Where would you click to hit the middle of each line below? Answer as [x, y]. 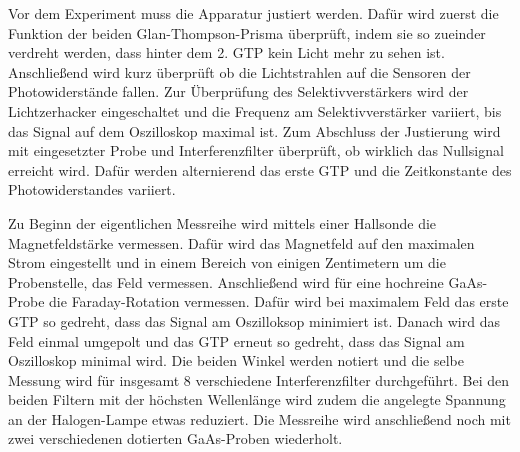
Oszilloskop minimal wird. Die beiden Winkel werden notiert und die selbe [236, 360]
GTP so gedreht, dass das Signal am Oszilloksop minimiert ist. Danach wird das [254, 320]
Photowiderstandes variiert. [92, 189]
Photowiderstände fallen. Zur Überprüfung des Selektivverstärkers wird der [238, 91]
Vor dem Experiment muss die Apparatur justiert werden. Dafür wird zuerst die [253, 13]
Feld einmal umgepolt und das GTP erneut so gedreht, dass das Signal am [236, 340]
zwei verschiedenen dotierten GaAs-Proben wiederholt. [175, 438]
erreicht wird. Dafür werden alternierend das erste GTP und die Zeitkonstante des [260, 169]
